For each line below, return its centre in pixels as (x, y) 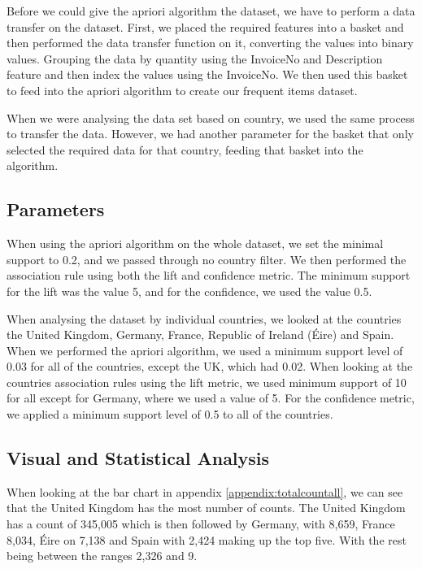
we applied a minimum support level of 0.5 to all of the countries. (170, 414)
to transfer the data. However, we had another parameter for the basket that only (210, 134)
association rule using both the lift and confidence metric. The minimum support (209, 275)
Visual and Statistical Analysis (138, 458)
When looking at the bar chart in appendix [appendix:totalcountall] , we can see (205, 491)
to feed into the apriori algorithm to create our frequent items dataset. (182, 90)
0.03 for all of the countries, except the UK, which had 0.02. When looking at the (210, 366)
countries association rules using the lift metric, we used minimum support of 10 (207, 382)
